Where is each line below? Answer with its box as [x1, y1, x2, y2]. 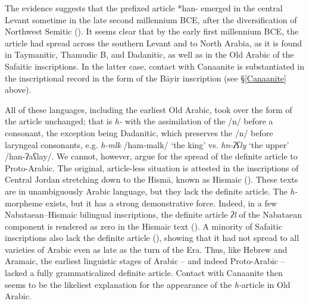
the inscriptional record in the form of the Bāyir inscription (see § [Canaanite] [5, 71, 286, 84]
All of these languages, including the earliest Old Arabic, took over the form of [5, 103, 292, 115]
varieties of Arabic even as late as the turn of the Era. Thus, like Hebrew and [5, 243, 288, 255]
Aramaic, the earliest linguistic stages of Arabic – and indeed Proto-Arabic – [5, 255, 285, 267]
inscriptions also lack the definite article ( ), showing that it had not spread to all [5, 231, 299, 244]
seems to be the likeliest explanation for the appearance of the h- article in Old [5, 278, 291, 290]
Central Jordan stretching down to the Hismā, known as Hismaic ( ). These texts [5, 173, 298, 186]
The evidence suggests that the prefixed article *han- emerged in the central [5, 2, 283, 14]
